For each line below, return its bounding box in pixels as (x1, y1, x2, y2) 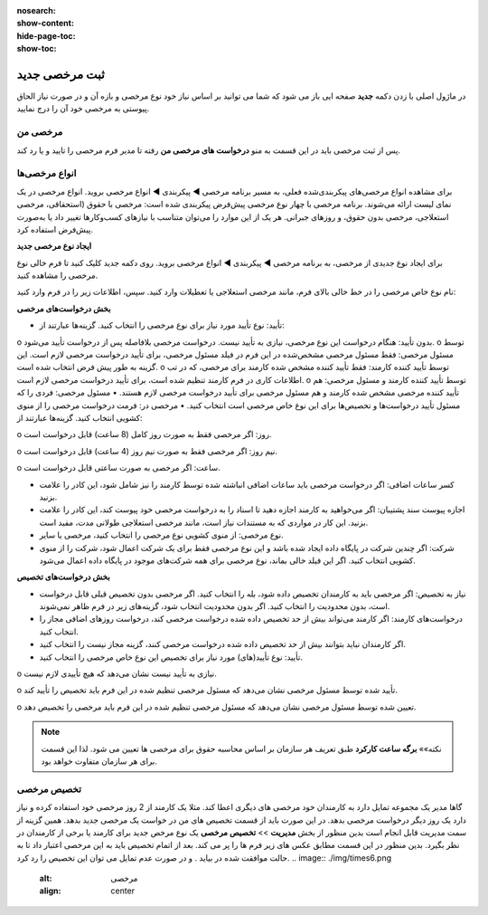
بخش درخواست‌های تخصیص (16, 571, 110, 583)
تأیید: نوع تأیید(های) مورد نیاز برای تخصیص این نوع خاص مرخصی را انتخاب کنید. (39, 652, 303, 662)
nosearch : (16, 5, 56, 15)
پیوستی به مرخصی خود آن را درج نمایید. (16, 103, 150, 114)
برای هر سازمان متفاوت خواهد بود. (41, 756, 157, 767)
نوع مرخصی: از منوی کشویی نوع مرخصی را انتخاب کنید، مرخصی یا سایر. (39, 529, 284, 540)
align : (39, 885, 61, 896)
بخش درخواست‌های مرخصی (16, 303, 111, 314)
